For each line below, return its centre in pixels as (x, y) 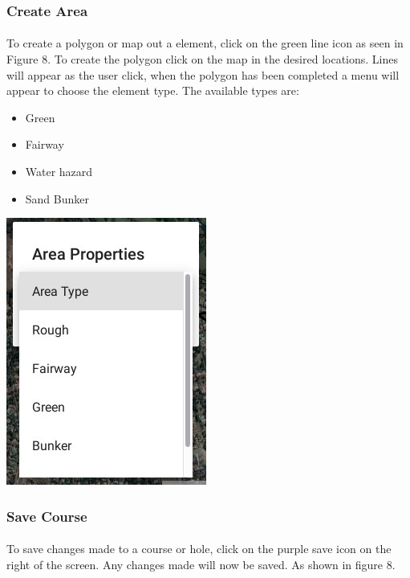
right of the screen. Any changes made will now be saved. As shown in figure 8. (201, 564)
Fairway (45, 144)
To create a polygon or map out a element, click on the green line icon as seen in (205, 43)
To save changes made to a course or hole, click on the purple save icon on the (199, 549)
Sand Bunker (57, 198)
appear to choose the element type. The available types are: (153, 90)
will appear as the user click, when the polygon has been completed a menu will (203, 74)
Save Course (47, 516)
